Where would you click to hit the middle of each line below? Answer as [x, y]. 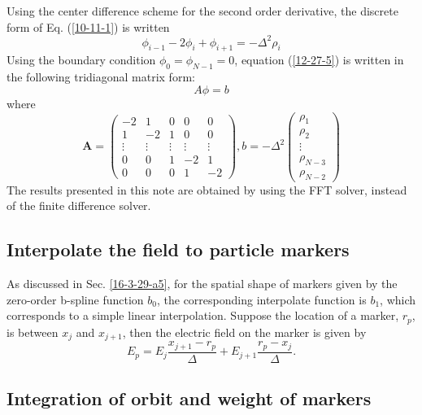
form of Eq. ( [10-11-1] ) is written [88, 26]
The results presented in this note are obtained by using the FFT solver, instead [207, 189]
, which [398, 299]
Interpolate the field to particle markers [178, 249]
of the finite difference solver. [79, 205]
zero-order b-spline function [75, 299]
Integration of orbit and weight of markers [189, 398]
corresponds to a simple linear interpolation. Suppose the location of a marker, [203, 315]
